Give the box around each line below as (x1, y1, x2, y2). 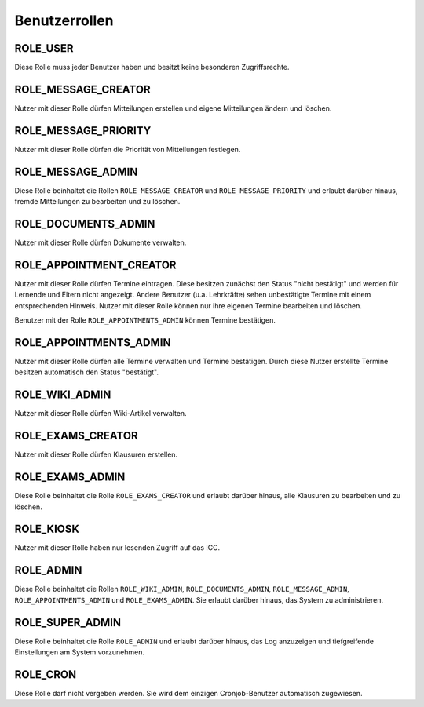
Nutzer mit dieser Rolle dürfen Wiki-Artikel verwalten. (14, 409, 188, 418)
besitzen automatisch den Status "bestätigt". (14, 367, 159, 377)
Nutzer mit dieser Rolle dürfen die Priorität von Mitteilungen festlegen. (14, 144, 241, 154)
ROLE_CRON (14, 668, 77, 681)
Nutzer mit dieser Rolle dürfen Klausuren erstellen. (14, 450, 178, 459)
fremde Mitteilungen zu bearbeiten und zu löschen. (14, 197, 181, 206)
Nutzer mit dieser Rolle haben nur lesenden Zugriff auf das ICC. (14, 543, 221, 552)
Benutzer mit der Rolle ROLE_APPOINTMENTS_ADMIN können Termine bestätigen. (14, 315, 276, 325)
